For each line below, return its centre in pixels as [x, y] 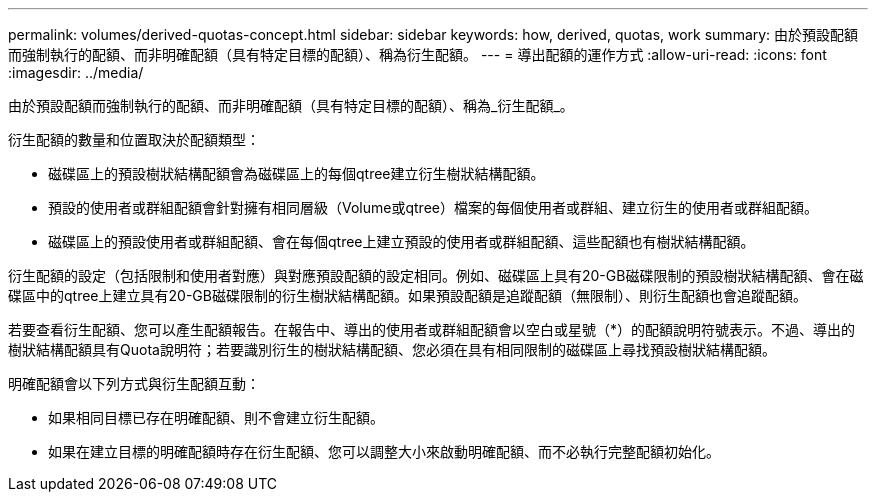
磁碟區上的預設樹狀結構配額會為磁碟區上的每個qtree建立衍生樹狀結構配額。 [296, 173]
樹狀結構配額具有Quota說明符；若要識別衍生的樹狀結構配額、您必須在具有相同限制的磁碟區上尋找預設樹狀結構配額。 [392, 349]
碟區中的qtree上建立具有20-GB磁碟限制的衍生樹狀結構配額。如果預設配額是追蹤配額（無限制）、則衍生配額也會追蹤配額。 [407, 295]
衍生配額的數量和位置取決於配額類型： [134, 139]
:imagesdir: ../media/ [76, 72]
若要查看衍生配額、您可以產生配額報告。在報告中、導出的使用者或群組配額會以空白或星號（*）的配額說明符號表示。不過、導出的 [432, 329]
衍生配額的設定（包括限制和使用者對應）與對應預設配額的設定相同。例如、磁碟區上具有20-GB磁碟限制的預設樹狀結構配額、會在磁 [436, 275]
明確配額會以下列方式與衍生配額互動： [134, 383]
